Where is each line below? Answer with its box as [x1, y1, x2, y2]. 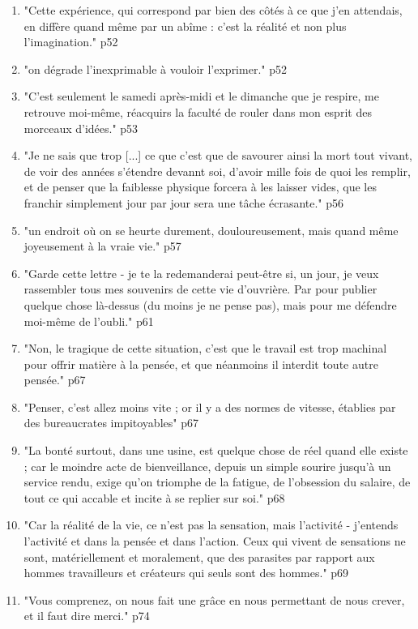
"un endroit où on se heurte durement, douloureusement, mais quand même [23, 221, 399, 238]
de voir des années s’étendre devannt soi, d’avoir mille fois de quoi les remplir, [23, 162, 411, 179]
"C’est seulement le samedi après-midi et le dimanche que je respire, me [23, 88, 379, 105]
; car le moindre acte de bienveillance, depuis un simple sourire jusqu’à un [23, 457, 391, 474]
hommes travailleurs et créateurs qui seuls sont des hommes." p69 [23, 564, 349, 581]
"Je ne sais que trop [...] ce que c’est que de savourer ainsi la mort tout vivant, [23, 147, 413, 164]
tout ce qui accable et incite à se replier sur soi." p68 [23, 489, 285, 506]
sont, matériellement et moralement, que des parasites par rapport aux [23, 548, 375, 565]
